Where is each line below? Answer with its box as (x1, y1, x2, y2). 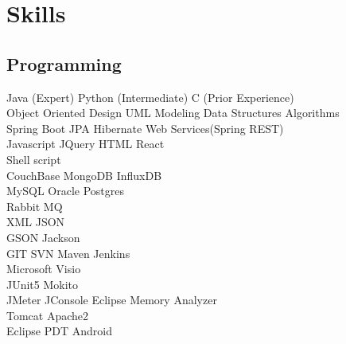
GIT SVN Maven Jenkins (6, 244, 130, 261)
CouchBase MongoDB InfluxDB (6, 166, 162, 183)
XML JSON (6, 213, 65, 230)
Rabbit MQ (6, 197, 63, 214)
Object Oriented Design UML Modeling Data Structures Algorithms (6, 104, 340, 121)
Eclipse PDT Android (6, 322, 112, 339)
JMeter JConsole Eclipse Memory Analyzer (6, 291, 217, 308)
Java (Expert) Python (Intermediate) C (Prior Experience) (6, 88, 294, 105)
